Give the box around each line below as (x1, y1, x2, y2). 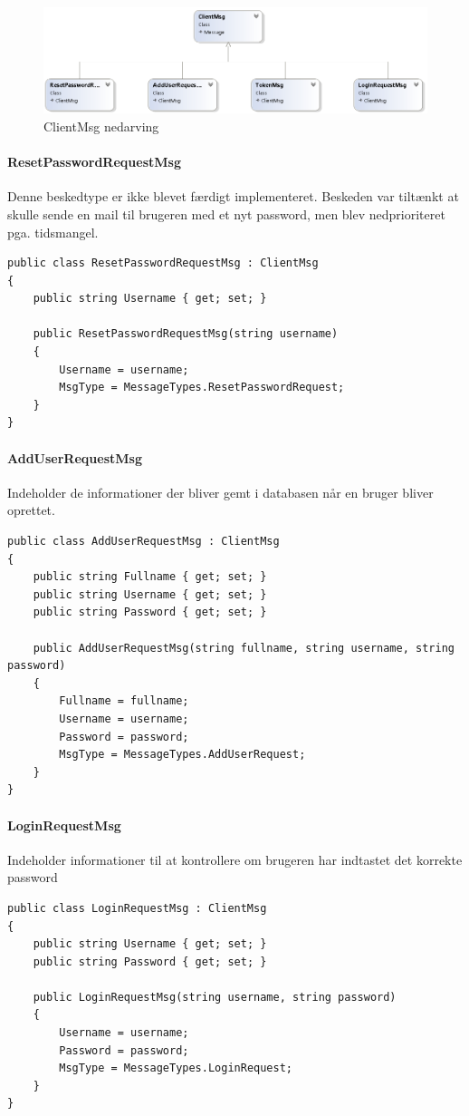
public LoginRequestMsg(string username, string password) (33, 990, 397, 1004)
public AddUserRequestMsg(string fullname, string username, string (33, 641, 455, 655)
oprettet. (7, 500, 55, 519)
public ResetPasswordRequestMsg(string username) (33, 327, 339, 341)
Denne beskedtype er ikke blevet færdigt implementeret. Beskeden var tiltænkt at (7, 187, 459, 206)
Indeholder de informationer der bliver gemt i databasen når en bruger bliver (7, 482, 434, 501)
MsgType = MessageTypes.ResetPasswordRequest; (59, 381, 345, 394)
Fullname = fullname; (59, 694, 189, 708)
